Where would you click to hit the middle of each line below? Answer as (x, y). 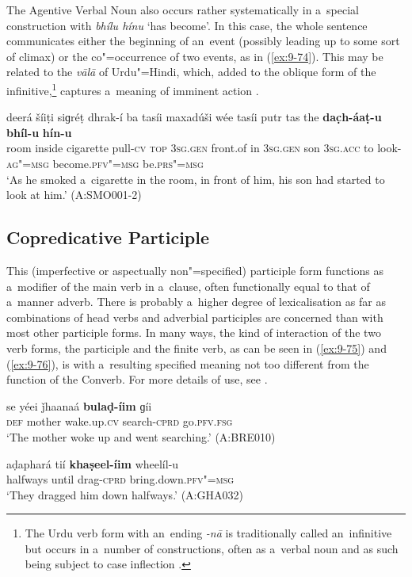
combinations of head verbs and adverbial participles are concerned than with (195, 317)
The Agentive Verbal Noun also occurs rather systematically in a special (183, 10)
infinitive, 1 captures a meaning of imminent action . (133, 89)
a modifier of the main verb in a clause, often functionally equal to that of (188, 286)
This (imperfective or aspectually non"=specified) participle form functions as (195, 270)
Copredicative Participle (108, 237)
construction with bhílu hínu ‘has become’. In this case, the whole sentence (187, 25)
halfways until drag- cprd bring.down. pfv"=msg (120, 479)
